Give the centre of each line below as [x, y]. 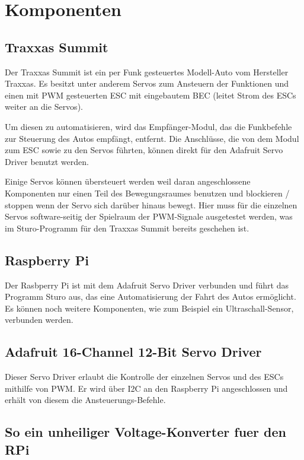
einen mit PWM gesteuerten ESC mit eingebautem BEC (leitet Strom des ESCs [151, 95]
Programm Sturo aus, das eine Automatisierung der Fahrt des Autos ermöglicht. [151, 296]
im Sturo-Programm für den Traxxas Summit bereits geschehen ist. [127, 228]
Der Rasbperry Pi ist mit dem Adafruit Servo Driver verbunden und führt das [147, 285]
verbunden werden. [39, 320]
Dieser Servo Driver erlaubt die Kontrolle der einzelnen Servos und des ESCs [144, 377]
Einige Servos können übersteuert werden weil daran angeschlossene [128, 181]
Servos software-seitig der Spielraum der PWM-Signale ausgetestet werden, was [149, 216]
